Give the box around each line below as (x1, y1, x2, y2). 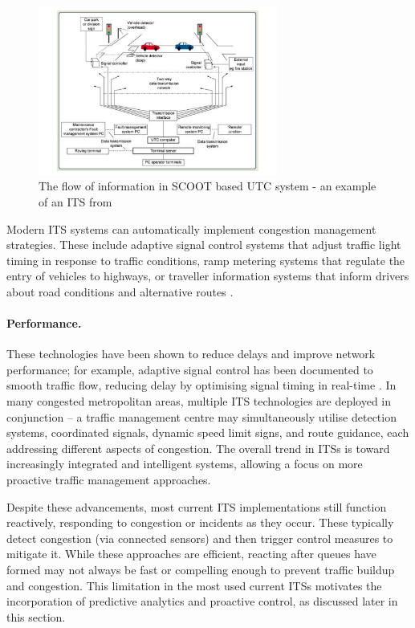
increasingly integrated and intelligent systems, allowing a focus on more (6, 455, 363, 472)
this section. (6, 608, 66, 625)
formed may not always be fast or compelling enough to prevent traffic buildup (6, 561, 395, 578)
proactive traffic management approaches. (6, 471, 211, 488)
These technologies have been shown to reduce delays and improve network (6, 345, 376, 362)
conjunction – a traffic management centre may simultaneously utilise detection (6, 408, 397, 425)
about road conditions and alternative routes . (6, 283, 234, 300)
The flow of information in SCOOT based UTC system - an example (39, 177, 376, 194)
